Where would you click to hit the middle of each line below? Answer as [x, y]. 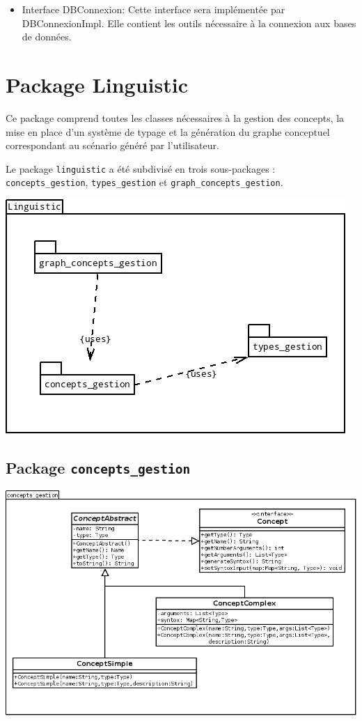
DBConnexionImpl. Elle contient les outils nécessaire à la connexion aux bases [189, 23]
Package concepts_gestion [98, 467]
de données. [47, 37]
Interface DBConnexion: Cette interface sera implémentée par [154, 9]
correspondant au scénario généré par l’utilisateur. [112, 145]
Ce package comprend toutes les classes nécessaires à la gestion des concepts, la [175, 117]
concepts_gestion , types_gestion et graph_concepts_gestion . [144, 182]
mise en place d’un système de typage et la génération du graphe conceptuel [168, 131]
